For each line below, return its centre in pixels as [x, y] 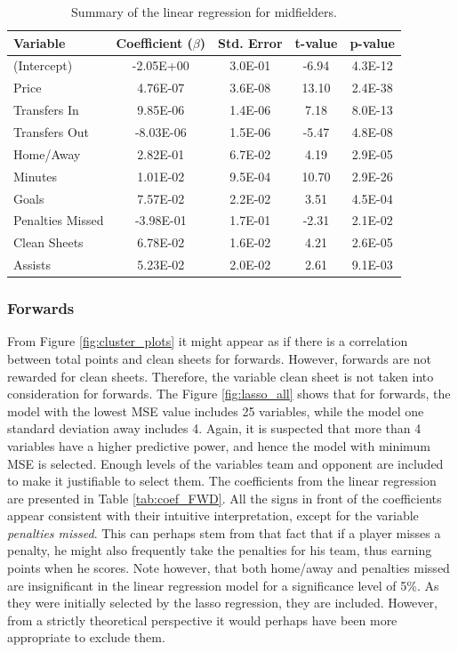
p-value [372, 42]
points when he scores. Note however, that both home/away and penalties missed [229, 568]
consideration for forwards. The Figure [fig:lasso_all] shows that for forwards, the [229, 394]
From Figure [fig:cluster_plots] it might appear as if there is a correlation [208, 341]
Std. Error [250, 42]
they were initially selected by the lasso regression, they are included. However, [222, 603]
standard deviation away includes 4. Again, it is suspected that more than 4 [214, 428]
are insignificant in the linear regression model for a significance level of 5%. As [223, 585]
